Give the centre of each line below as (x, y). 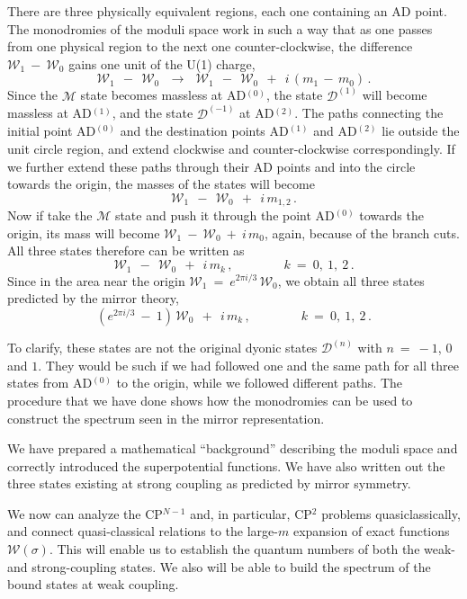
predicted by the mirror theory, (93, 298)
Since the (32, 95)
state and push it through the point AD (225, 215)
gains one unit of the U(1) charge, (162, 63)
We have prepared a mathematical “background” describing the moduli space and (233, 448)
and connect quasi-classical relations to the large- (143, 531)
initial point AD (52, 131)
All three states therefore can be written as (126, 250)
